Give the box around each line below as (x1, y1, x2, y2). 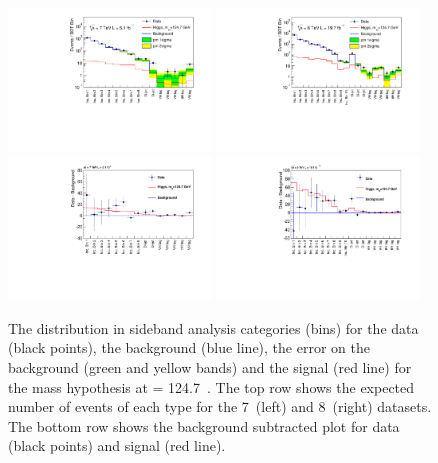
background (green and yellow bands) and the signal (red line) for (8, 357, 412, 378)
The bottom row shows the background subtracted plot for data (8, 415, 400, 436)
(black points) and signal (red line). (8, 435, 226, 456)
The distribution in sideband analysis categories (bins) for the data (8, 317, 419, 338)
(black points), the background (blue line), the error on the (8, 337, 370, 358)
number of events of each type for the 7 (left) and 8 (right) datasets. (8, 396, 432, 417)
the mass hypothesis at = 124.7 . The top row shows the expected (8, 376, 415, 397)
